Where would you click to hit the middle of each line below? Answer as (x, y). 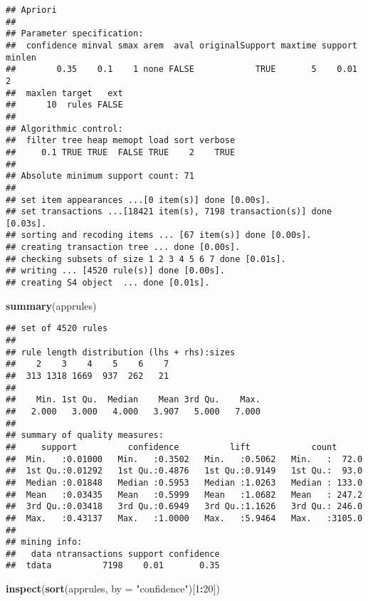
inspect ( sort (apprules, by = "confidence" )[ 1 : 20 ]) (113, 589)
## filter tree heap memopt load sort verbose (121, 141)
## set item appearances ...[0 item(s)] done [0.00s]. (138, 200)
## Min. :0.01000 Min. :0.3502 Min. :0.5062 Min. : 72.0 (184, 459)
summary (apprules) (51, 305)
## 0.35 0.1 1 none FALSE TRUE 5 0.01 (182, 69)
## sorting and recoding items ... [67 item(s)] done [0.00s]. (159, 235)
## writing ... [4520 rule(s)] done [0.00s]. (115, 271)
